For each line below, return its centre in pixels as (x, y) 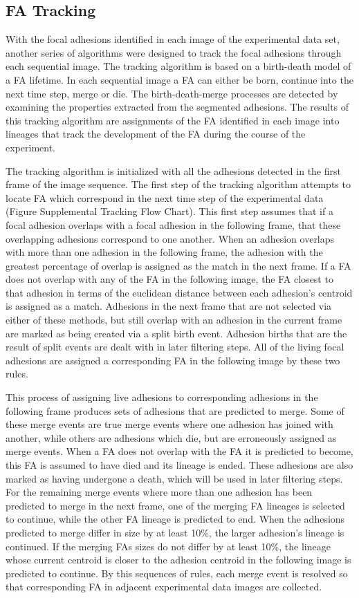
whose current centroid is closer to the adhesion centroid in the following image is (178, 560)
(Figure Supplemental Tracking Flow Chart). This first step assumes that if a (169, 211)
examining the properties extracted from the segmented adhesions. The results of (177, 107)
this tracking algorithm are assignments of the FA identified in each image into (173, 120)
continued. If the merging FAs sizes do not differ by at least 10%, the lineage (168, 546)
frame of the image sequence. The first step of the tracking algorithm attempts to (178, 184)
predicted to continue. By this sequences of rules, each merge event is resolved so (177, 573)
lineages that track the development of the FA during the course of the (156, 134)
